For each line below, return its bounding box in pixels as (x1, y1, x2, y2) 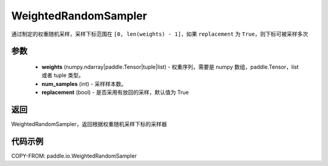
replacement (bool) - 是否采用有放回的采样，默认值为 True (41, 88, 190, 96)
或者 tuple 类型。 (41, 71, 84, 79)
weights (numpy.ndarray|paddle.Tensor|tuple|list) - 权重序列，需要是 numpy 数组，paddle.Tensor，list (41, 63, 299, 70)
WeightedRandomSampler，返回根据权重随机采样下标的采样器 (11, 121, 167, 128)
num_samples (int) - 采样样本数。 (41, 80, 127, 87)
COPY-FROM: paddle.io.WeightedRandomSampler (11, 152, 137, 159)
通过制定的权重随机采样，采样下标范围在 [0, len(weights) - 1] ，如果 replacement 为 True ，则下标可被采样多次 (11, 30, 309, 38)
